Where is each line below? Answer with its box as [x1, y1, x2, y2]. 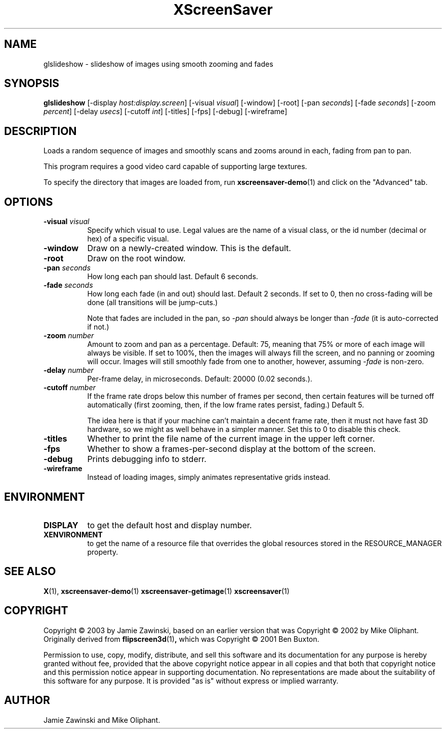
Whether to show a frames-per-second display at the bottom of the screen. [87, 444, 376, 454]
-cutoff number [43, 383, 96, 392]
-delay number [43, 366, 94, 375]
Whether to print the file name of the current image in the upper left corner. [87, 433, 375, 444]
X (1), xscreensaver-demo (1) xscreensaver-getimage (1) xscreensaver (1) [43, 586, 290, 595]
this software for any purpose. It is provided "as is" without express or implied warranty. [43, 676, 339, 685]
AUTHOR [4, 694, 50, 707]
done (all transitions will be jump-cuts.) [87, 298, 218, 307]
